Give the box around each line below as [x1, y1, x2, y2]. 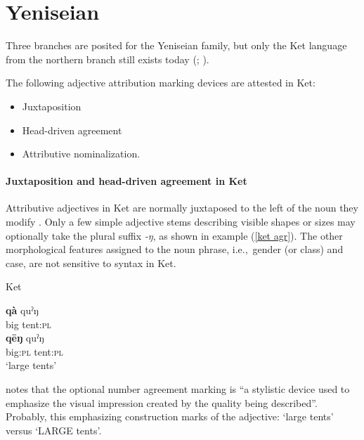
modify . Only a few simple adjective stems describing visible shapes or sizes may [6, 214, 356, 229]
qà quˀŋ [6, 303, 39, 318]
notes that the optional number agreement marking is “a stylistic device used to [6, 382, 350, 396]
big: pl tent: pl [6, 344, 63, 358]
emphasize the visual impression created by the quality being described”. [6, 395, 318, 410]
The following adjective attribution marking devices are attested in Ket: [6, 75, 316, 90]
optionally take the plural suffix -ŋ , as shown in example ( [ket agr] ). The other [6, 228, 343, 242]
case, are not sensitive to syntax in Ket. [6, 255, 176, 270]
